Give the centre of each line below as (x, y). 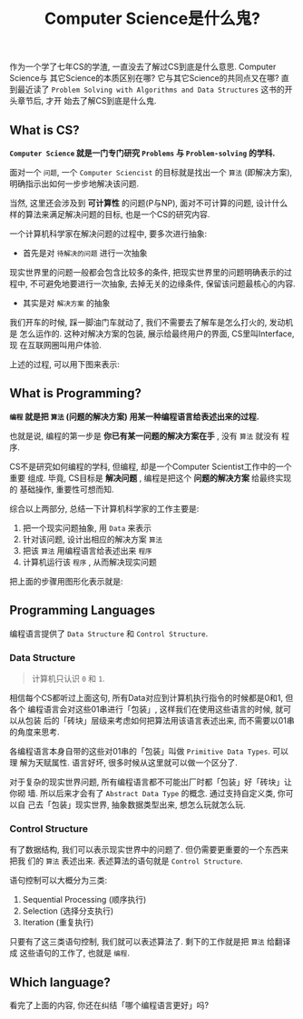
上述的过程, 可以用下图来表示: (65, 364)
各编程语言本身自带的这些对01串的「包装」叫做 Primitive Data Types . (140, 751)
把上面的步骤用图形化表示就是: (67, 581)
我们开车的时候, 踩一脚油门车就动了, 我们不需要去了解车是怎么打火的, (138, 322)
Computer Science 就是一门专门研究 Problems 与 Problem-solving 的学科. (142, 153)
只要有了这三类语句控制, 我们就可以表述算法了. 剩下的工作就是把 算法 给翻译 (150, 942)
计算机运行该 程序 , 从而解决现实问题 (89, 562)
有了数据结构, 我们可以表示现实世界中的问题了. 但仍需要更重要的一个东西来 (149, 850)
